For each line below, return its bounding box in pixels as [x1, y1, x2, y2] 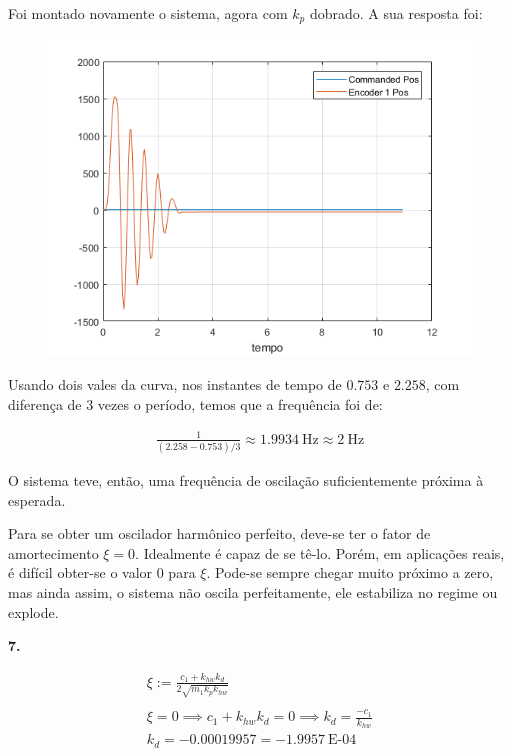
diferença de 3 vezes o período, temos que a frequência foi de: [8, 393, 383, 414]
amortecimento [8, 542, 99, 563]
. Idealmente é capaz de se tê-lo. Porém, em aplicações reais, [135, 542, 505, 563]
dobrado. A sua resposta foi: [309, 3, 483, 23]
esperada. [8, 489, 66, 510]
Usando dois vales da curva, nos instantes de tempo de [8, 374, 342, 395]
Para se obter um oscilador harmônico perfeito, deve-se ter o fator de [8, 523, 431, 544]
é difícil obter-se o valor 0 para [8, 562, 196, 583]
